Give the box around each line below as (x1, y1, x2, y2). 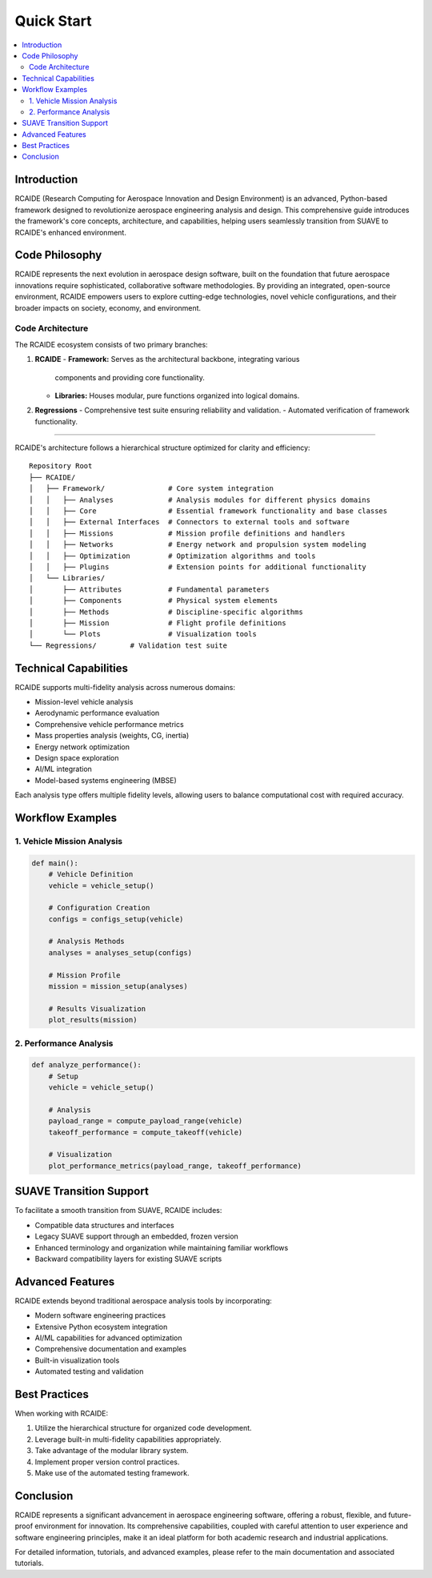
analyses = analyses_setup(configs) (48, 948, 192, 957)
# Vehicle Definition (48, 869, 134, 879)
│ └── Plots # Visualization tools (29, 629, 258, 639)
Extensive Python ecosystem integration (34, 1322, 168, 1331)
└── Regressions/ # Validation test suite (29, 640, 228, 650)
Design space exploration (34, 753, 119, 762)
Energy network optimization (34, 741, 130, 752)
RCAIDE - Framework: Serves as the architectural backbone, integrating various (34, 355, 300, 364)
